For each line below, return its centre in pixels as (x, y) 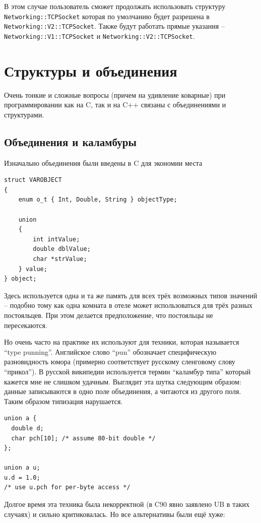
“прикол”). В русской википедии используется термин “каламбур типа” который (127, 371)
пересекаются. (26, 325)
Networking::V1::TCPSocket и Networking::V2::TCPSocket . (100, 36)
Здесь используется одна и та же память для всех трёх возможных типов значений (131, 295)
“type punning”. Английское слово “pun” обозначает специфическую (110, 351)
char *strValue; (60, 259)
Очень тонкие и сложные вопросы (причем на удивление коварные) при (115, 94)
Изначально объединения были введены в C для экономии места (103, 162)
